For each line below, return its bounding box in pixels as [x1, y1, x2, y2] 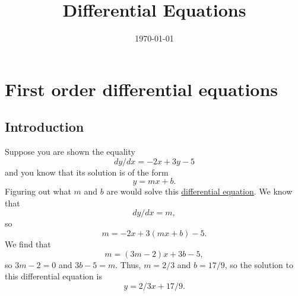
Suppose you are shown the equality [5, 145, 135, 158]
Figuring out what [5, 185, 71, 198]
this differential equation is [5, 270, 102, 282]
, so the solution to [224, 258, 293, 270]
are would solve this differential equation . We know [106, 185, 293, 198]
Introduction [5, 117, 84, 136]
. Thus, [115, 258, 141, 270]
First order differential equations [5, 77, 278, 101]
